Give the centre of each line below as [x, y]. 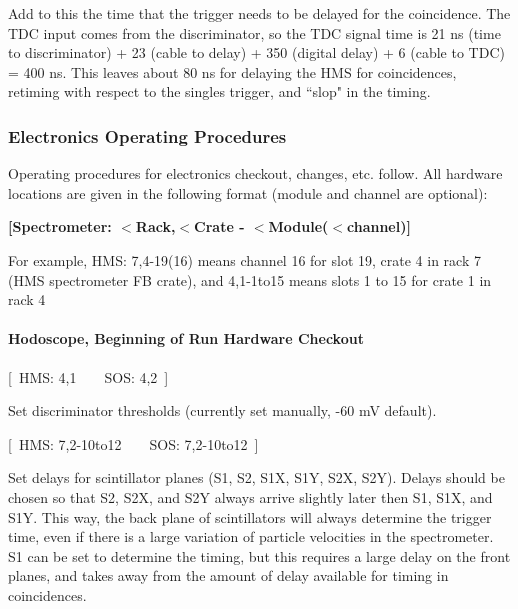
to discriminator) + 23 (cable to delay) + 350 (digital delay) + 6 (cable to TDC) [256, 52]
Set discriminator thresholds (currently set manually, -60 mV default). [222, 410]
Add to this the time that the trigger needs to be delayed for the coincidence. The [259, 13]
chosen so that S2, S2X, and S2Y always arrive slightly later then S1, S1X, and [250, 496]
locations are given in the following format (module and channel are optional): [248, 192]
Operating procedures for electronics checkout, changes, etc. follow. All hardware [255, 173]
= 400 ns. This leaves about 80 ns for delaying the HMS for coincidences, [232, 71]
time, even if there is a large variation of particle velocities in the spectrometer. [251, 536]
